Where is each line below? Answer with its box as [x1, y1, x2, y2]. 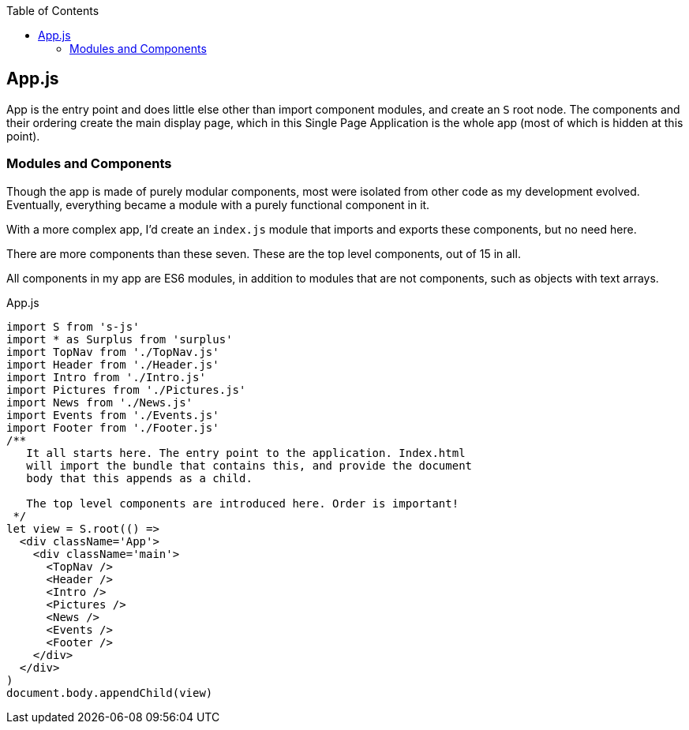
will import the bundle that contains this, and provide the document [26, 459, 473, 472]
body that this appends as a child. [26, 471, 253, 485]
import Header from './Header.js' [6, 358, 219, 371]
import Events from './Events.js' [6, 408, 219, 421]
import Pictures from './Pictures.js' [6, 383, 246, 396]
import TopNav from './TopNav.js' [6, 345, 219, 358]
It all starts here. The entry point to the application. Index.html [26, 446, 466, 459]
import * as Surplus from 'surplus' [6, 332, 233, 346]
